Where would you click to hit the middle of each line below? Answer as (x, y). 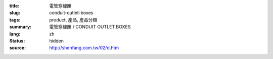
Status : (17, 40)
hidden (57, 40)
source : (18, 48)
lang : (15, 34)
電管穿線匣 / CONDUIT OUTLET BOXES (90, 27)
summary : (20, 27)
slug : (15, 13)
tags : (15, 19)
